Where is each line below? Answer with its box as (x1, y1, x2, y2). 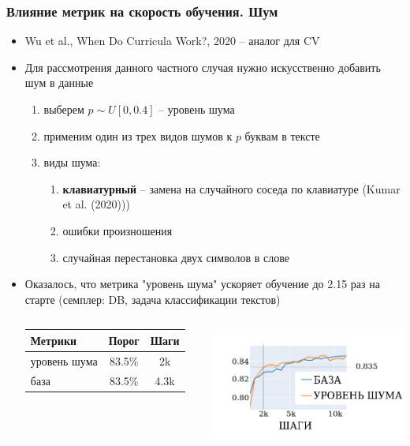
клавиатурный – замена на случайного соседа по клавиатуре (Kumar (62, 180, 401, 197)
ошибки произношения (62, 222, 173, 238)
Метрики (30, 332, 77, 348)
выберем (43, 101, 84, 117)
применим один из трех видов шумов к (43, 127, 233, 144)
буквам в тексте (244, 127, 320, 144)
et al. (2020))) (62, 196, 130, 212)
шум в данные (24, 74, 94, 91)
